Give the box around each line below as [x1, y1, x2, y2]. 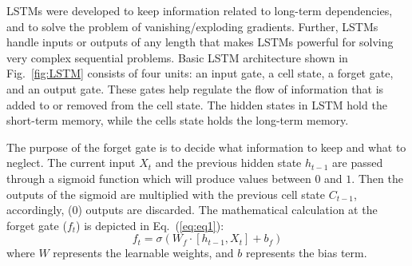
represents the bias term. [245, 244, 367, 261]
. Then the [351, 169, 403, 186]
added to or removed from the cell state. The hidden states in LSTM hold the [6, 96, 387, 113]
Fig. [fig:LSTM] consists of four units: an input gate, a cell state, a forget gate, [6, 65, 394, 81]
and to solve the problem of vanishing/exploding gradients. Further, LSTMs [6, 18, 378, 34]
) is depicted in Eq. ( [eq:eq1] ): [76, 216, 224, 233]
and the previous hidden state [155, 154, 302, 171]
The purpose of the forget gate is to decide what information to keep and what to [6, 138, 406, 155]
